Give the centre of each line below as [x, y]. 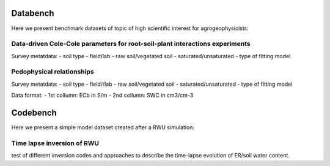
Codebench [34, 113]
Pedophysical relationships [53, 72]
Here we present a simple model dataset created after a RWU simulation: [103, 127]
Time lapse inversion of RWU [55, 143]
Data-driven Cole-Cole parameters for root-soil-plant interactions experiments [131, 44]
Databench [33, 13]
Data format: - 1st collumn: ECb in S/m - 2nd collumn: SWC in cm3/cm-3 [102, 96]
